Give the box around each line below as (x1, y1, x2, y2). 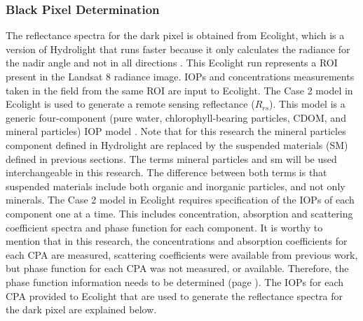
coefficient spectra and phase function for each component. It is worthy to (6, 220, 323, 234)
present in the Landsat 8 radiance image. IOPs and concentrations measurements (6, 69, 355, 83)
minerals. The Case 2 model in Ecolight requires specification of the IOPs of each (6, 192, 355, 207)
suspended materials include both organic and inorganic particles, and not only (6, 178, 345, 193)
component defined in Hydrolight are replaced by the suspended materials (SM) (6, 137, 348, 152)
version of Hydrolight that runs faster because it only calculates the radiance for (6, 41, 350, 56)
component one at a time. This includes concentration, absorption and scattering (6, 206, 353, 220)
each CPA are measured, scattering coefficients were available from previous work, (6, 247, 358, 262)
